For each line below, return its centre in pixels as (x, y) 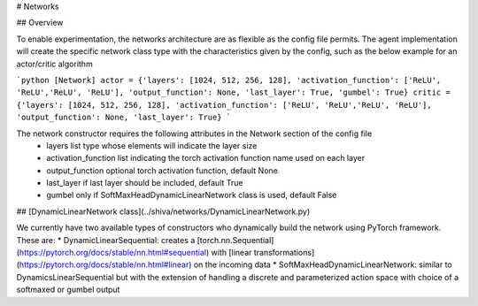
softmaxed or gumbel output (68, 290)
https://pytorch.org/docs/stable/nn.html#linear (104, 264)
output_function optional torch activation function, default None (162, 170)
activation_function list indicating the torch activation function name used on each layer (206, 158)
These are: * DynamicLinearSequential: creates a (106, 240)
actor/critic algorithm (54, 64)
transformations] (284, 253)
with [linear (231, 253)
